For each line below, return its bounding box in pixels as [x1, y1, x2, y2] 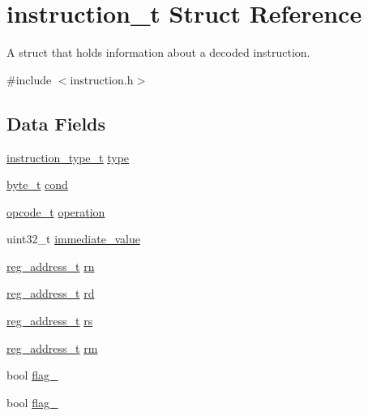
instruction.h [70, 71, 134, 88]
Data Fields [6, 110, 106, 135]
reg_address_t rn [6, 257, 95, 274]
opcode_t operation [6, 203, 105, 220]
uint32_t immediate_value [6, 230, 140, 247]
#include [6, 71, 52, 88]
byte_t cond [6, 176, 68, 193]
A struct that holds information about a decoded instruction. [6, 44, 310, 61]
